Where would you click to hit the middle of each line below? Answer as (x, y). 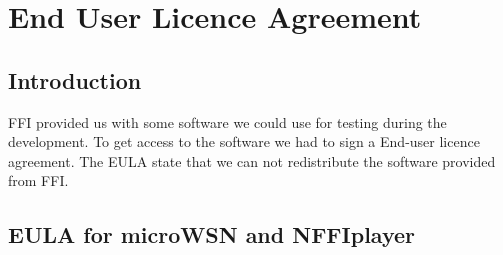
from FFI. (38, 180)
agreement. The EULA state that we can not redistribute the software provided (252, 160)
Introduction (75, 79)
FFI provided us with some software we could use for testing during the (227, 121)
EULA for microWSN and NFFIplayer (211, 234)
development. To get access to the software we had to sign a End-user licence (244, 141)
